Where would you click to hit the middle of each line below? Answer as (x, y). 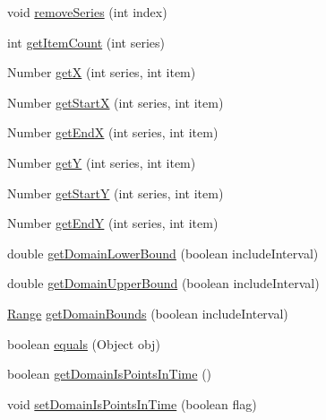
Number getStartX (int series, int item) (116, 102)
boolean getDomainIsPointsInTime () (110, 374)
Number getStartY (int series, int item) (116, 192)
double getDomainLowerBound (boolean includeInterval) (163, 253)
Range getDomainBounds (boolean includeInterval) (148, 313)
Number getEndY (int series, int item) (113, 223)
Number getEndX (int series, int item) (113, 132)
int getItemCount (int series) (86, 42)
